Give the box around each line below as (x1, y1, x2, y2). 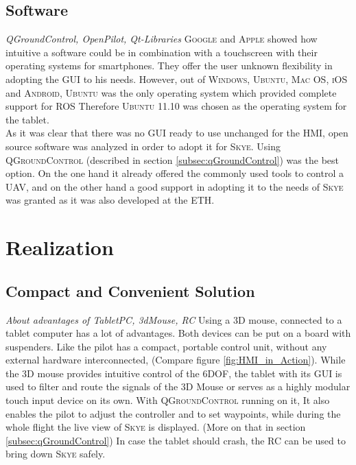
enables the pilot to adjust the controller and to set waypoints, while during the (5, 406, 341, 420)
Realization (5, 233, 114, 261)
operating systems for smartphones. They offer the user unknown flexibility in (5, 58, 333, 73)
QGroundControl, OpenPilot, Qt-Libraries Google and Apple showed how (5, 32, 318, 46)
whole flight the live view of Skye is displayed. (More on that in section (5, 420, 306, 434)
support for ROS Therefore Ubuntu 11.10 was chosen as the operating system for (5, 99, 347, 113)
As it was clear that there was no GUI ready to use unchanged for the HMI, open (5, 126, 348, 140)
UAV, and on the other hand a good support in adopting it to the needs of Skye (5, 179, 344, 193)
